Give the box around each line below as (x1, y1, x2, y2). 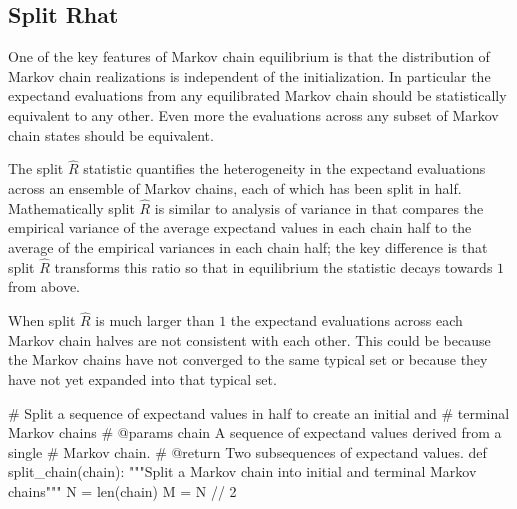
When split (8, 310, 76, 331)
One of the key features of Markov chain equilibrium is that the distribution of (8, 46, 490, 67)
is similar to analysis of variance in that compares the (154, 197, 484, 218)
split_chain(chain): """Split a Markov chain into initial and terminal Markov (8, 461, 477, 482)
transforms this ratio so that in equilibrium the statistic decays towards (54, 256, 493, 277)
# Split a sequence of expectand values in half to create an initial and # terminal (8, 402, 510, 423)
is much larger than (95, 310, 215, 331)
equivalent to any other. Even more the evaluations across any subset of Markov (8, 104, 499, 125)
